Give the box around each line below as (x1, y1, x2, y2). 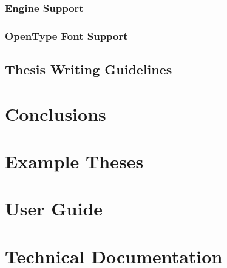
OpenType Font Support (5, 28, 128, 43)
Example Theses (5, 149, 144, 174)
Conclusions (5, 101, 106, 126)
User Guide (5, 196, 103, 221)
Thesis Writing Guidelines (5, 60, 172, 79)
